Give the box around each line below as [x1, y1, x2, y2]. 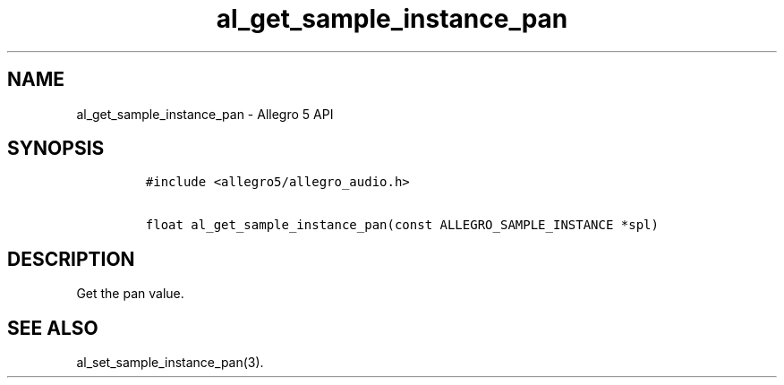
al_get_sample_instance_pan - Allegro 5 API [76, 106, 334, 122]
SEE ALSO [7, 316, 98, 339]
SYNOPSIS [7, 137, 105, 160]
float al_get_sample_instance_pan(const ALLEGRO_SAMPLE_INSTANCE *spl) [145, 218, 659, 233]
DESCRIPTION [7, 247, 135, 270]
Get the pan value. [76, 286, 184, 302]
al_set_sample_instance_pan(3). [76, 355, 264, 371]
